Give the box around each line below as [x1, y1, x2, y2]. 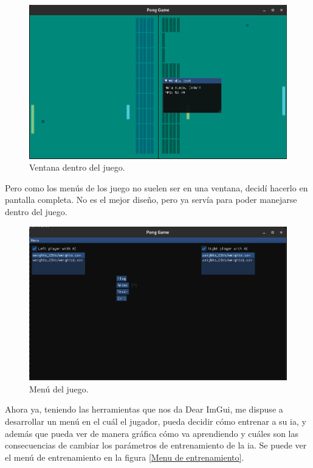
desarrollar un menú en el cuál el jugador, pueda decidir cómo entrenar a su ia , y [5, 414, 306, 427]
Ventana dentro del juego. [29, 161, 125, 174]
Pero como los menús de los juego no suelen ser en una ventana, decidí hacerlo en [5, 181, 308, 194]
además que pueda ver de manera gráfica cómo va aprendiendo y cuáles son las [5, 427, 299, 439]
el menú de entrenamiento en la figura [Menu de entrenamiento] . [5, 450, 244, 463]
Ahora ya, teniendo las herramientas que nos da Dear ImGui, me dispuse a [5, 403, 283, 416]
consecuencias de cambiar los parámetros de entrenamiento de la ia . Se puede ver [5, 439, 307, 452]
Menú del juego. [29, 382, 89, 395]
